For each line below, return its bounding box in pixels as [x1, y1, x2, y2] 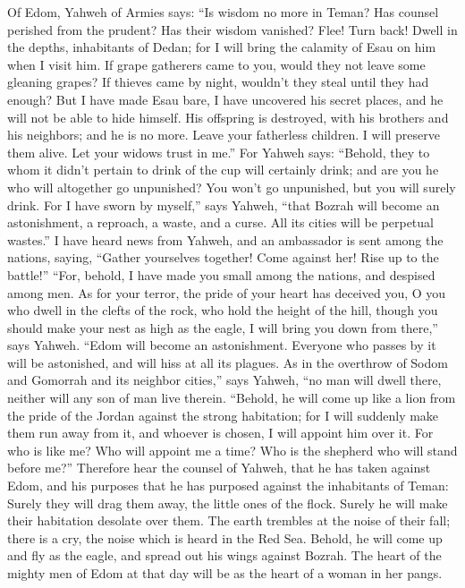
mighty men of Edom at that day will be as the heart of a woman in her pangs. [7, 564, 443, 582]
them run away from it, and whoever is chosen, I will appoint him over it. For [7, 423, 434, 442]
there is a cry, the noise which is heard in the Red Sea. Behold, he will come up [7, 528, 443, 547]
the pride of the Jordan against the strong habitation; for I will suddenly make [7, 405, 439, 424]
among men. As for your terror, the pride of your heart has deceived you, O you [7, 283, 446, 302]
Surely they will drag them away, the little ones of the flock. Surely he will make [7, 493, 448, 512]
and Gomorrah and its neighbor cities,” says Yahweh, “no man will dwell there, [7, 371, 442, 389]
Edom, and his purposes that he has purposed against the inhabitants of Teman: [7, 476, 449, 495]
